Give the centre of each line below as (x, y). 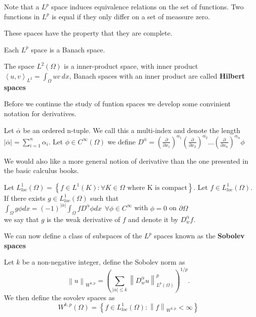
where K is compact (157, 188)
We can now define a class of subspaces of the (73, 236)
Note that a (22, 6)
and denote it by (153, 219)
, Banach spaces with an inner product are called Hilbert (157, 75)
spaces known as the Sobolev (199, 236)
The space (19, 66)
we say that (21, 219)
